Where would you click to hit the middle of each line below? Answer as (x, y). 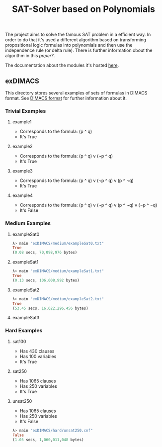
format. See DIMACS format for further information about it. (66, 98)
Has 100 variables (38, 356)
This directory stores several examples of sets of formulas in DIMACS (76, 93)
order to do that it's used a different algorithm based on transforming (76, 40)
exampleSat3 (26, 318)
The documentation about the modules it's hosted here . (62, 65)
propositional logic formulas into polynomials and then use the (69, 45)
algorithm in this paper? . (30, 56)
